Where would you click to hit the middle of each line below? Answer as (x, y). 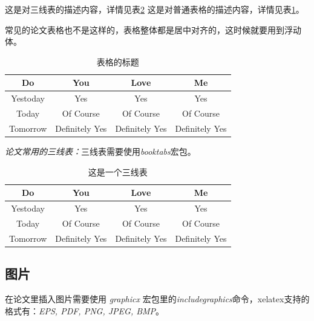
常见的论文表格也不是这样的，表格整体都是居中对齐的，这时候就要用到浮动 (153, 29)
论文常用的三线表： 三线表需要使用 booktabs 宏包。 (100, 151)
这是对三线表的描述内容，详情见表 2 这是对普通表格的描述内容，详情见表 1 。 (155, 9)
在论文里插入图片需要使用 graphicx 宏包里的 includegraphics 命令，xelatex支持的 (157, 299)
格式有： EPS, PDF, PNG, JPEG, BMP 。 (85, 310)
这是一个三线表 (118, 171)
